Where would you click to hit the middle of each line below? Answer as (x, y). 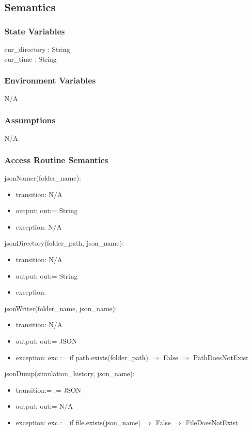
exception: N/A (39, 226)
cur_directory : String (37, 49)
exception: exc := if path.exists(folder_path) (82, 357)
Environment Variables (50, 80)
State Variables (35, 31)
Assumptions (30, 120)
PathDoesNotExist (221, 357)
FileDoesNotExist (212, 422)
